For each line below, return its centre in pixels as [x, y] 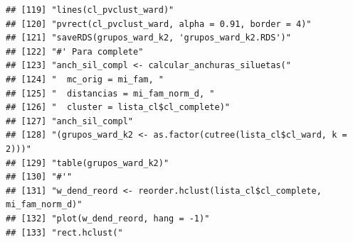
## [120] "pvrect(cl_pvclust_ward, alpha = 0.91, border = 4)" [159, 24]
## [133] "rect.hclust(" [64, 232]
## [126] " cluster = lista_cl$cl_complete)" [118, 108]
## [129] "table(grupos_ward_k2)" [88, 163]
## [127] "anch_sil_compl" [69, 121]
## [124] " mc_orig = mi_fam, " [85, 79]
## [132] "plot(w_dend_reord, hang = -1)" [108, 218]
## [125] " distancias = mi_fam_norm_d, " [110, 93]
